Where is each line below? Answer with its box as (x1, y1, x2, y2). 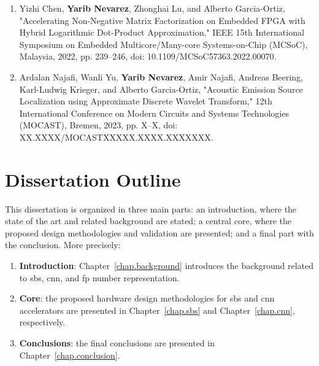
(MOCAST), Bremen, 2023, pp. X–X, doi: (19, 119, 178, 131)
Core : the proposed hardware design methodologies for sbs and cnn (19, 292, 275, 305)
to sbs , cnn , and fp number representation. (19, 271, 180, 284)
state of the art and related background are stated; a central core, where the (5, 214, 292, 227)
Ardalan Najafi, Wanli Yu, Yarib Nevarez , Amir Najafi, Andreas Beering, (19, 70, 303, 83)
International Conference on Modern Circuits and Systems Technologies (19, 106, 289, 119)
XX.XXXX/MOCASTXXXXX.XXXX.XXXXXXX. (19, 130, 213, 143)
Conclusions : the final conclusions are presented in (19, 337, 215, 349)
